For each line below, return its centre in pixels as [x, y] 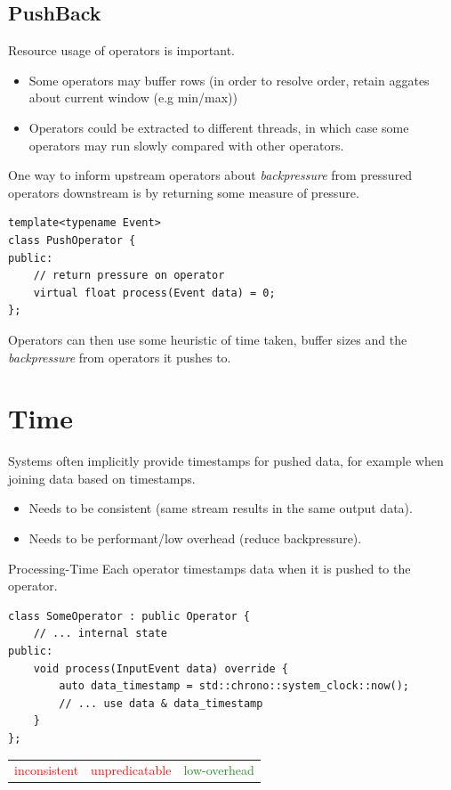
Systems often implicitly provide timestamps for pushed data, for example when [226, 461]
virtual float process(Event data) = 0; [154, 293]
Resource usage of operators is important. [121, 50]
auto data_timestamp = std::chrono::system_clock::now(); [234, 686]
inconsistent [47, 770]
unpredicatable [131, 770]
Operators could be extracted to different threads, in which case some [219, 127]
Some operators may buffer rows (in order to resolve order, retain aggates [229, 80]
